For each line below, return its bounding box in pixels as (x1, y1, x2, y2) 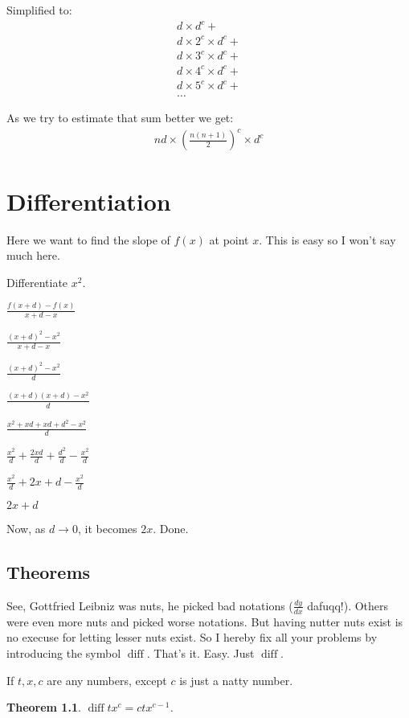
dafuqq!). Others (307, 597, 389, 613)
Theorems (6, 560, 91, 585)
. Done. (153, 520, 189, 537)
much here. (6, 247, 60, 264)
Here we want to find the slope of (6, 231, 170, 248)
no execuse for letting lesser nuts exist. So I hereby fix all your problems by (6, 629, 378, 646)
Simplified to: (6, 2, 72, 18)
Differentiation (6, 184, 171, 217)
